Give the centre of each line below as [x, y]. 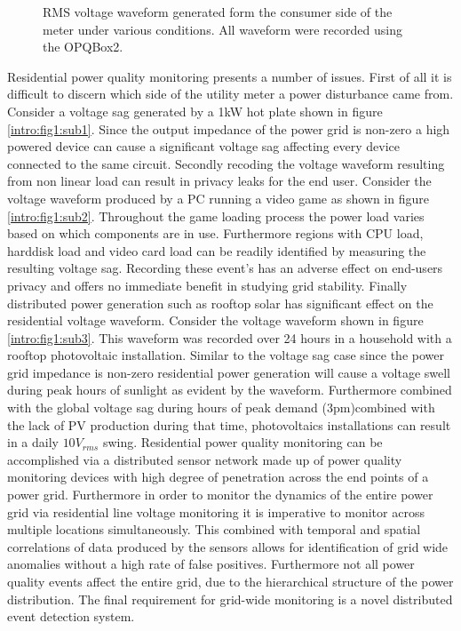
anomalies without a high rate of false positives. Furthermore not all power [211, 564]
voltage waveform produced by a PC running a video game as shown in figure [218, 198]
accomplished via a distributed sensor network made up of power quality [205, 459]
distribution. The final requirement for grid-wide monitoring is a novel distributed [230, 599]
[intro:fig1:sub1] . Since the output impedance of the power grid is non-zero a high [229, 128]
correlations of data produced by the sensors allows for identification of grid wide [228, 546]
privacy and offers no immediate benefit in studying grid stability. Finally [207, 285]
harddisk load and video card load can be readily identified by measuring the [217, 250]
